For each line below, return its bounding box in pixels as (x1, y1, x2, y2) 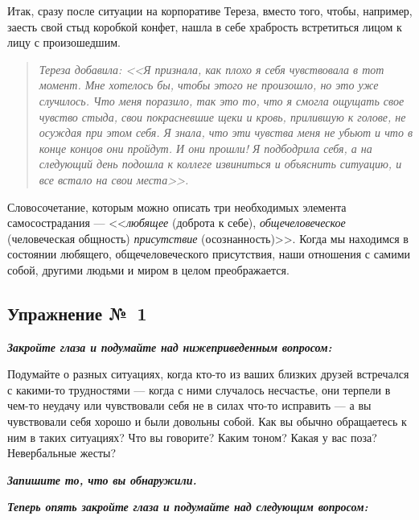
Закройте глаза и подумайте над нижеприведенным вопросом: (7, 338, 332, 355)
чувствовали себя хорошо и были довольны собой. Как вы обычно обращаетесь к (7, 413, 407, 430)
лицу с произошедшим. (7, 34, 121, 51)
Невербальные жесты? (7, 444, 117, 461)
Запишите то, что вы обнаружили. (7, 471, 197, 488)
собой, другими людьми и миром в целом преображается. (7, 261, 290, 278)
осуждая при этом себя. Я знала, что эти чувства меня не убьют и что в (39, 124, 413, 141)
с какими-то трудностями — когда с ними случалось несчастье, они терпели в (7, 381, 391, 398)
